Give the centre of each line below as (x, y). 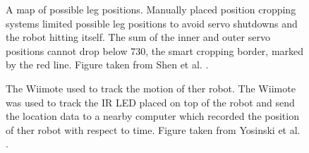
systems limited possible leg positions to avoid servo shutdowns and (152, 23)
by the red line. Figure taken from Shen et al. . (107, 65)
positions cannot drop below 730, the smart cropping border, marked (155, 50)
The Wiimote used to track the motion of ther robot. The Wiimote (151, 88)
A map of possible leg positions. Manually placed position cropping (151, 9)
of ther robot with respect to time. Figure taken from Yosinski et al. (153, 129)
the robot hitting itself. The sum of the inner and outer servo (138, 37)
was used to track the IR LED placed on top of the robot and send (150, 102)
